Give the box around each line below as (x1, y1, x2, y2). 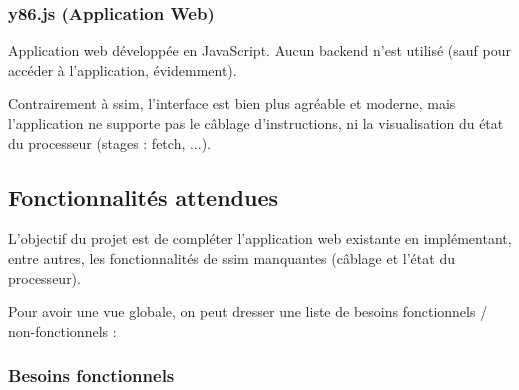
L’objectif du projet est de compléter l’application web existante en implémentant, (8, 228, 512, 249)
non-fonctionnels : (8, 320, 117, 341)
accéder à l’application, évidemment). (8, 59, 237, 80)
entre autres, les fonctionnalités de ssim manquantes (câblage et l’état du (8, 247, 455, 268)
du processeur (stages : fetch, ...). (8, 132, 211, 153)
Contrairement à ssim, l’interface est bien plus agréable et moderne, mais (8, 93, 456, 114)
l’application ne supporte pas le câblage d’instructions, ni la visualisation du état (8, 113, 504, 133)
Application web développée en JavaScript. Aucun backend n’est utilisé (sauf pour (8, 40, 511, 61)
